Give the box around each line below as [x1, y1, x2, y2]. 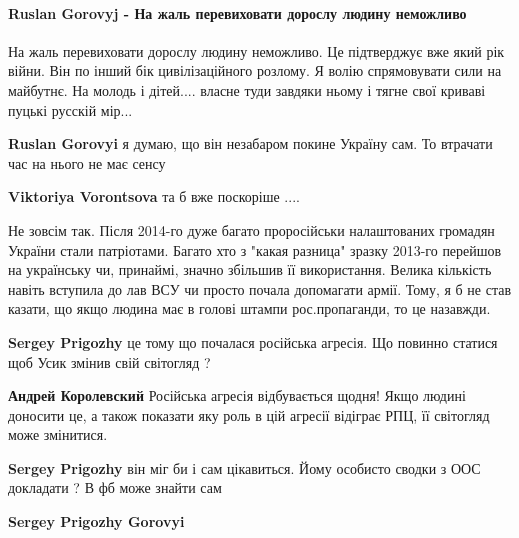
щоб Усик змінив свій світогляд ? [8, 351, 211, 372]
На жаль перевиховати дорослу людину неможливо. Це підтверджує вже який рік [8, 40, 505, 61]
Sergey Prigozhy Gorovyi [8, 511, 185, 532]
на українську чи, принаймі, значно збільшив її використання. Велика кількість [8, 259, 492, 280]
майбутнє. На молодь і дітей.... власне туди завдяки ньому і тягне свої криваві [8, 79, 486, 100]
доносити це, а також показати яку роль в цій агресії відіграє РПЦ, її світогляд [8, 404, 490, 425]
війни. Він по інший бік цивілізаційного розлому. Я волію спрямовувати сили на [8, 60, 502, 81]
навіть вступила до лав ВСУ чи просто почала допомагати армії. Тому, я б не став [8, 278, 512, 299]
